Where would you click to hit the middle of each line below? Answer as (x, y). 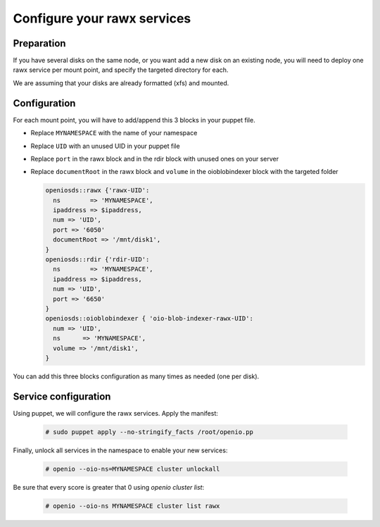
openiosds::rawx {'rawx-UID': (97, 191)
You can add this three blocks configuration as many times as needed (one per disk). (136, 376)
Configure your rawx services (102, 18)
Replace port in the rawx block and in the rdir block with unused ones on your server (155, 159)
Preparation (39, 43)
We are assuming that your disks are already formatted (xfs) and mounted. (121, 83)
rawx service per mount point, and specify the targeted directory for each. (121, 70)
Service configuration (62, 396)
